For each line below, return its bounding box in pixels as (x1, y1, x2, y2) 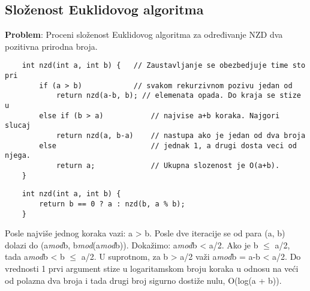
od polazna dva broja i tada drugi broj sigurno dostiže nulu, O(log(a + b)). (5, 274, 282, 286)
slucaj (5, 121, 31, 130)
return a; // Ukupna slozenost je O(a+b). (56, 161, 280, 170)
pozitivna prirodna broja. (5, 40, 98, 52)
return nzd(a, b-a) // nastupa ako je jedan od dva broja (56, 131, 306, 140)
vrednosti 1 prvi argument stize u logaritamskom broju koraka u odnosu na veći (5, 262, 299, 275)
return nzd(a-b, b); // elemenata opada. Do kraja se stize (56, 91, 301, 100)
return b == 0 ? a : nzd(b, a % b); (39, 199, 185, 208)
